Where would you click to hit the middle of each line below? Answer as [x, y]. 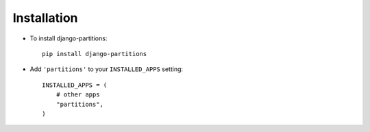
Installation [45, 18]
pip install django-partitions [95, 54]
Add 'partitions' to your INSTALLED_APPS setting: [107, 69]
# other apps [78, 95]
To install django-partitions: [69, 38]
